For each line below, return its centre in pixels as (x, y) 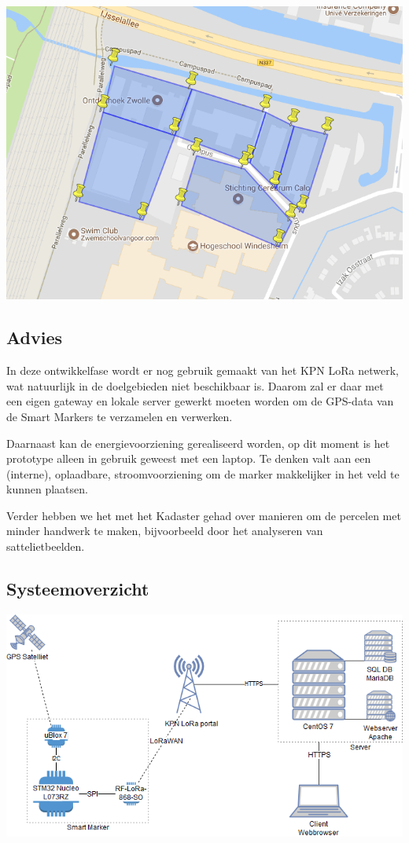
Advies (35, 337)
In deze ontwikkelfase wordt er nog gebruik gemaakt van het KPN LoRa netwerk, (203, 370)
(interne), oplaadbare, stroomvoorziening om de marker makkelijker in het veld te (203, 473)
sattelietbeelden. (46, 546)
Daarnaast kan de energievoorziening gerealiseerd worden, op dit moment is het (198, 443)
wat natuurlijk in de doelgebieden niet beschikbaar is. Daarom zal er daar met (195, 385)
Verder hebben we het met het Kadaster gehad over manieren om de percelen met (204, 515)
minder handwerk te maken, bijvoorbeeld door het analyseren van (165, 531)
